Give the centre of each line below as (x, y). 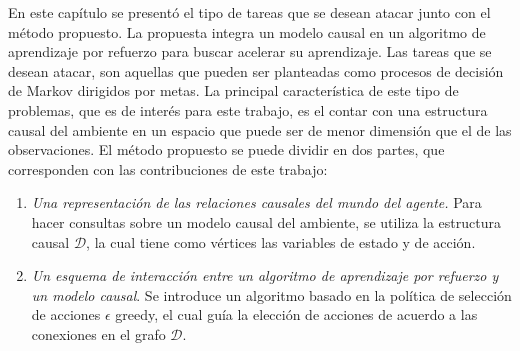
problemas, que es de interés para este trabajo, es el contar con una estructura (248, 109)
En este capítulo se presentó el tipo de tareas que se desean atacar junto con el (249, 12)
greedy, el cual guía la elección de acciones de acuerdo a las (296, 314)
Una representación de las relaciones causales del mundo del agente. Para (256, 202)
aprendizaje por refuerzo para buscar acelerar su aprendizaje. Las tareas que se (250, 51)
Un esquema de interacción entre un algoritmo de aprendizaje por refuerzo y (265, 275)
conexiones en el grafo (98, 333)
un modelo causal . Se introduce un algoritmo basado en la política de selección (271, 294)
